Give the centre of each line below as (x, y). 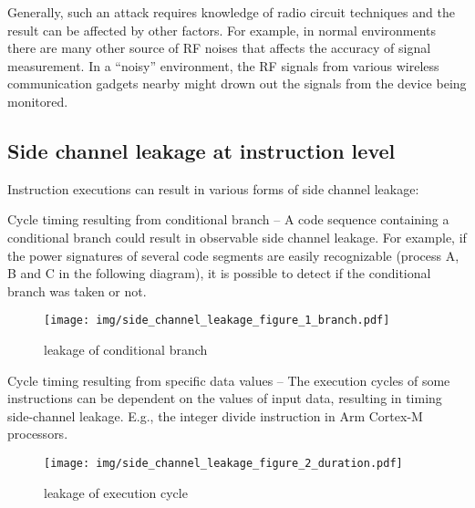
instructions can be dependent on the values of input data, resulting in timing (225, 398)
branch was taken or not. (77, 290)
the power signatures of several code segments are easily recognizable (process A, (233, 255)
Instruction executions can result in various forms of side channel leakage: (213, 188)
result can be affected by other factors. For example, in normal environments (222, 30)
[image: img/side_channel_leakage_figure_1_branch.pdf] (217, 321)
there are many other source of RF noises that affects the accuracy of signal (219, 48)
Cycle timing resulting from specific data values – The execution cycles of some (229, 380)
